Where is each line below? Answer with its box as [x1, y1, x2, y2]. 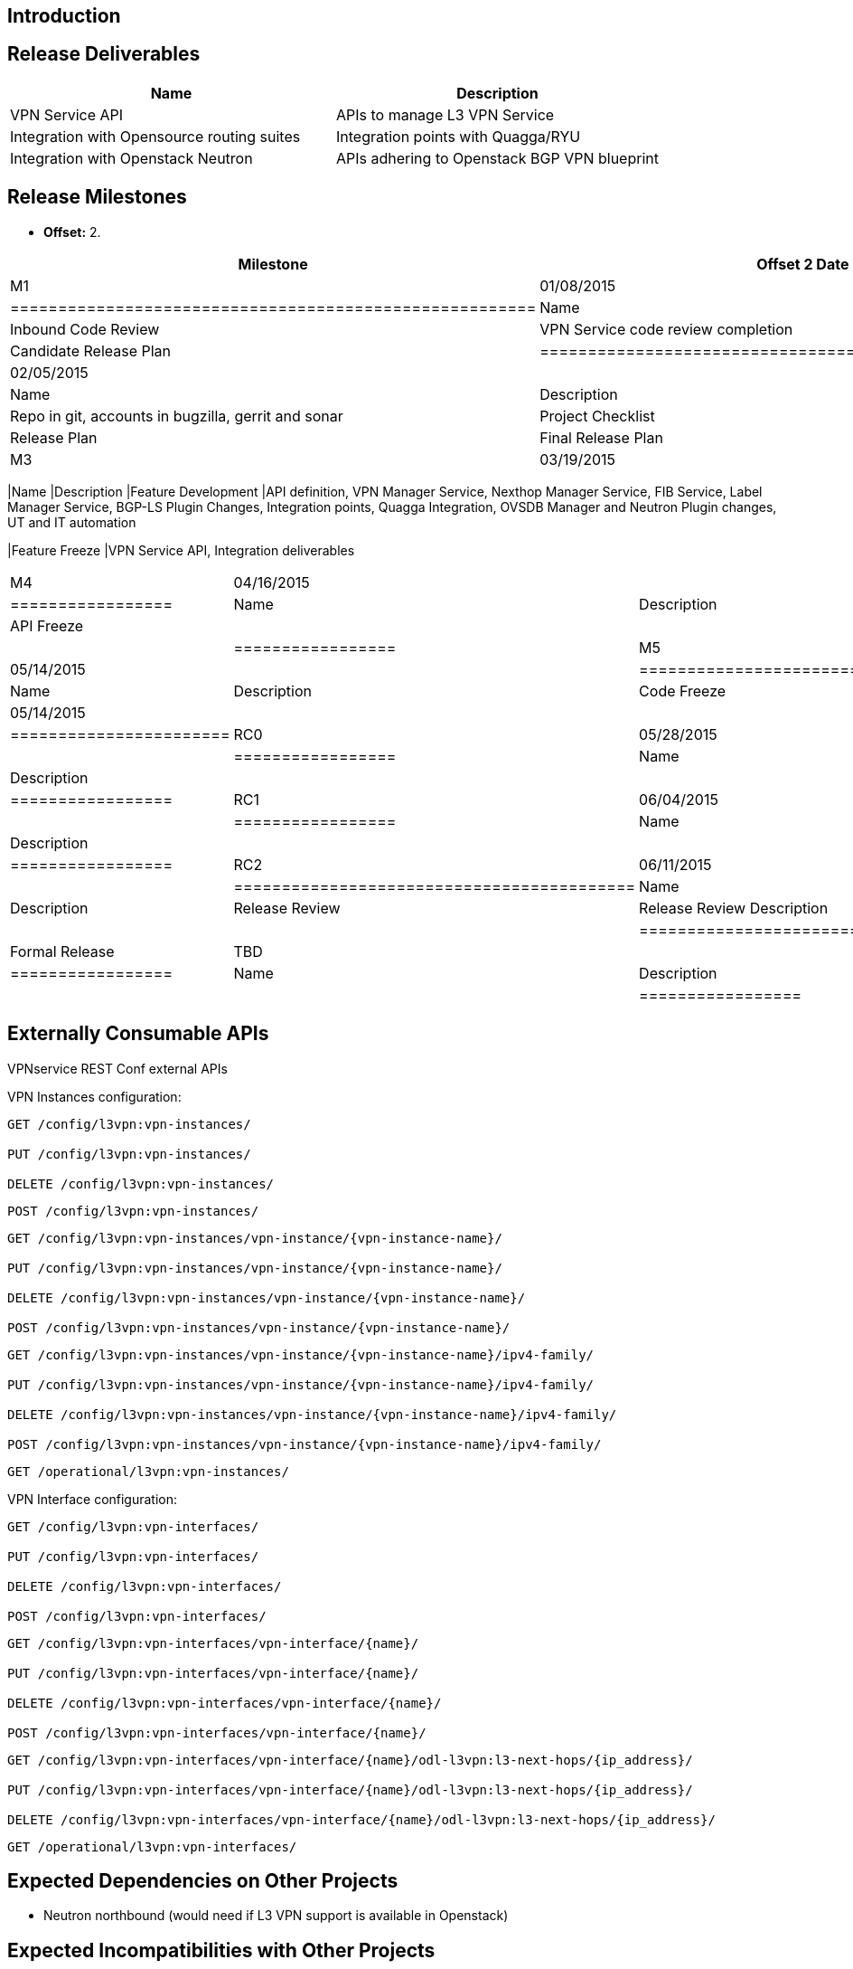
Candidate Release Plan [10, 341, 172, 360]
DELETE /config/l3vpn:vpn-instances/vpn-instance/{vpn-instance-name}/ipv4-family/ [7, 1406, 617, 1422]
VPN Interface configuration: [7, 1491, 178, 1507]
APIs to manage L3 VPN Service [335, 105, 555, 124]
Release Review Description [639, 898, 829, 917]
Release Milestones [7, 185, 187, 209]
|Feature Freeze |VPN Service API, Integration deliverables [7, 542, 355, 558]
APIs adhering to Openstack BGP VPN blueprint [335, 148, 659, 167]
